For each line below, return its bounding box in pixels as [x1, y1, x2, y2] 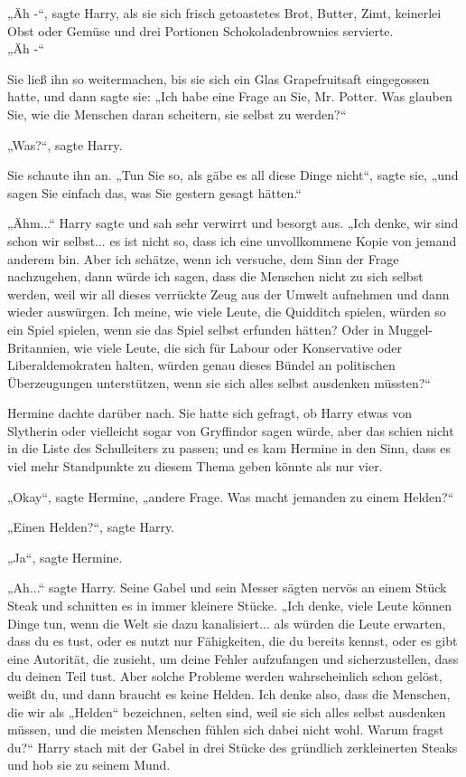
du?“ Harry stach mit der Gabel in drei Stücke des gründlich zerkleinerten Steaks [7, 737, 458, 756]
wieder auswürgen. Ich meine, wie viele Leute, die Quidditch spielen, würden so [7, 302, 446, 321]
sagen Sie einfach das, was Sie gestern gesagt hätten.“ [7, 183, 302, 202]
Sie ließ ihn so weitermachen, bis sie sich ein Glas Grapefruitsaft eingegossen [7, 69, 430, 88]
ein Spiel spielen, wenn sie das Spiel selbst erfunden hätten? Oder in [7, 319, 384, 338]
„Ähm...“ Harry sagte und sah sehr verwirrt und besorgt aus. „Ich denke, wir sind [7, 213, 459, 232]
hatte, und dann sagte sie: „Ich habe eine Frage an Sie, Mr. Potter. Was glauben [7, 87, 452, 106]
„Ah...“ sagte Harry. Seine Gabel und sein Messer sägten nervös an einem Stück [7, 578, 447, 597]
